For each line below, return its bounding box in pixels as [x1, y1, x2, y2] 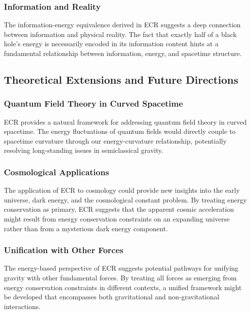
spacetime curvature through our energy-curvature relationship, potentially [4, 135, 227, 146]
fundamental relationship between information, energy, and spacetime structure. [4, 48, 242, 58]
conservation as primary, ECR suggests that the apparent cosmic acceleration [4, 204, 234, 214]
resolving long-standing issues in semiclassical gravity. [4, 145, 164, 155]
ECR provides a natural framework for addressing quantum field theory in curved [4, 116, 247, 127]
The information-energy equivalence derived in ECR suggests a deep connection [4, 19, 241, 30]
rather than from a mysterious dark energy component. [4, 223, 168, 233]
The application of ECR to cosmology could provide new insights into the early [4, 185, 240, 195]
